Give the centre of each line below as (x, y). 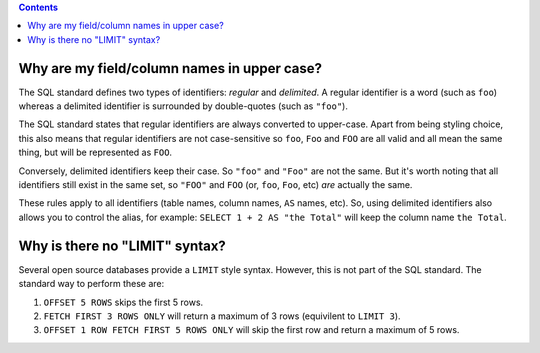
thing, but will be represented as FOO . (95, 152)
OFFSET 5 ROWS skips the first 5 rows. (123, 302)
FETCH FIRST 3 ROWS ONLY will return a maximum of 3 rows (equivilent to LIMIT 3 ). (222, 316)
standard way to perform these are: (91, 284)
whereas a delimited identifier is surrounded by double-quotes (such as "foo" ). (183, 106)
